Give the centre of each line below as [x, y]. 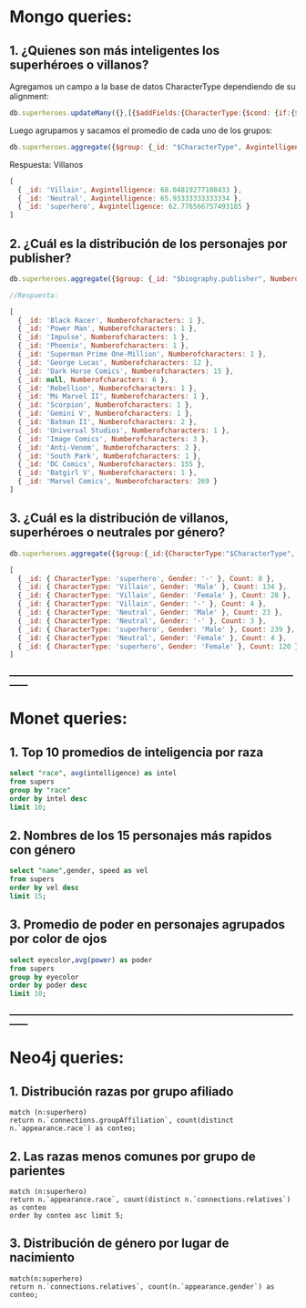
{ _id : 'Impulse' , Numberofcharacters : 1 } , [103, 337]
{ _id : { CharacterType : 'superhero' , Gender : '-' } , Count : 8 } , [146, 578]
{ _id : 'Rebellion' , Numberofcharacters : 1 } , [107, 388]
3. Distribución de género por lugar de [119, 1244]
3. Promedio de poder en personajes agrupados [147, 924]
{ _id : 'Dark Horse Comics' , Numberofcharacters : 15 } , [126, 371]
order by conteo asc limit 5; [67, 1215]
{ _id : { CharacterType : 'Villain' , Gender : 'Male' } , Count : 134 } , [153, 587]
